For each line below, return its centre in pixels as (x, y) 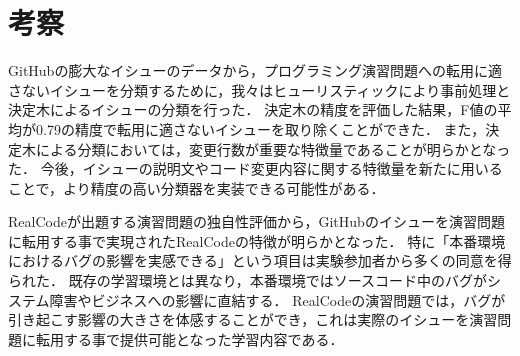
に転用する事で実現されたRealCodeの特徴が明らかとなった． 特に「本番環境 (257, 240)
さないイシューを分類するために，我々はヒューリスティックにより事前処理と (259, 89)
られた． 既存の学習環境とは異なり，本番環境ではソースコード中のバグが (247, 280)
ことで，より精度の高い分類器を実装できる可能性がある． (196, 187)
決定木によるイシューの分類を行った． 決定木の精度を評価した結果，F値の (253, 109)
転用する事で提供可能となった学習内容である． (189, 338)
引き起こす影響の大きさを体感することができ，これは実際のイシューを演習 (253, 319)
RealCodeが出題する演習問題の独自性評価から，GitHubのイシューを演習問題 (256, 221)
